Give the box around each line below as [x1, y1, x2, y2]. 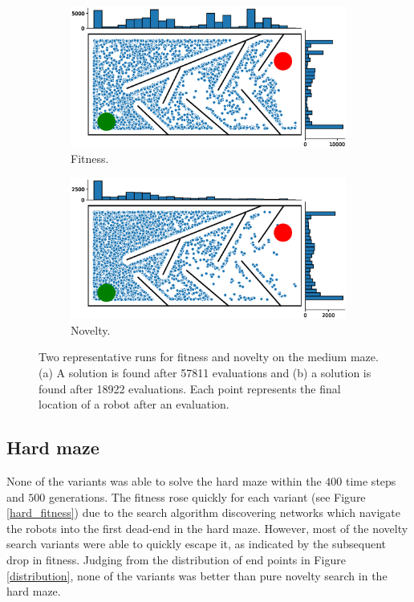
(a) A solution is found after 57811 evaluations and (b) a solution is [39, 364, 371, 380]
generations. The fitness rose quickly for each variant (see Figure [48, 488, 366, 505]
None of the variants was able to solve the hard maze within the [6, 472, 322, 489]
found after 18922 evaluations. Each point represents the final [39, 380, 341, 397]
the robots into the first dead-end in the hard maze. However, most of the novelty [6, 519, 408, 536]
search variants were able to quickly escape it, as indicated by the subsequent [6, 535, 387, 552]
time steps [345, 472, 396, 489]
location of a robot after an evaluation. [39, 396, 229, 413]
